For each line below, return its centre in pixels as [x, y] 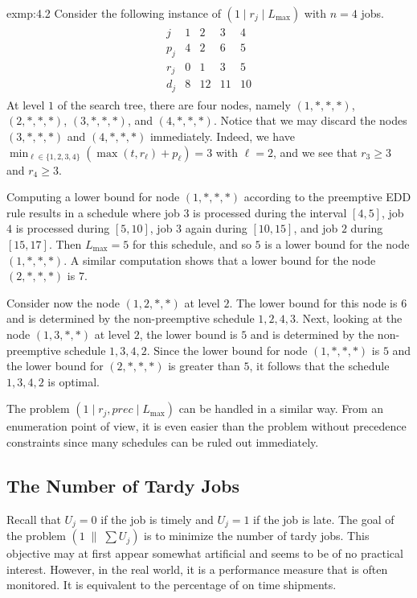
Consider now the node [63, 302]
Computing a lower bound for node [93, 197]
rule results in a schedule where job [93, 212]
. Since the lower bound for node [227, 350]
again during [216, 228]
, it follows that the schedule [319, 366]
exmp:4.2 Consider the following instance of [114, 13]
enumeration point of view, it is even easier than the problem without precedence [206, 426]
